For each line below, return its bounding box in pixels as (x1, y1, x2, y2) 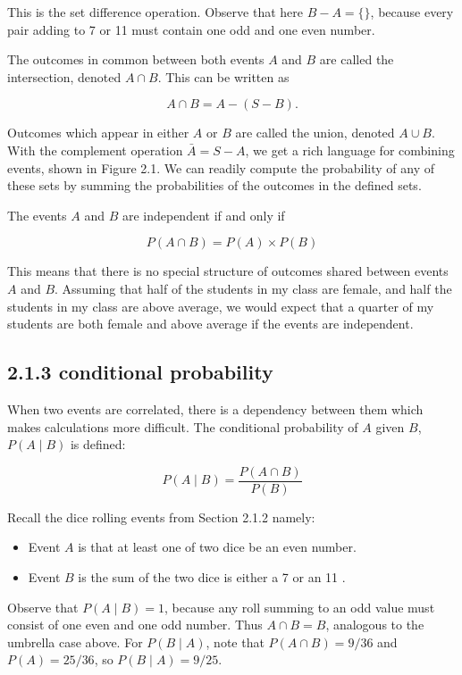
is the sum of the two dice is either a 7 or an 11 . (78, 567, 346, 586)
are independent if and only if (122, 205, 285, 224)
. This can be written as (157, 67, 290, 86)
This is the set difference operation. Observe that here (7, 3, 303, 21)
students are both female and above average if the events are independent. (7, 314, 414, 333)
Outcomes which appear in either (7, 123, 189, 142)
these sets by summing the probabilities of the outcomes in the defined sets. (7, 176, 422, 195)
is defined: (70, 435, 126, 454)
